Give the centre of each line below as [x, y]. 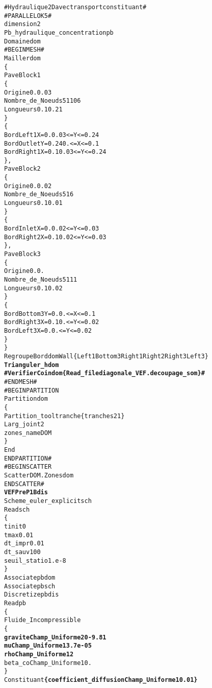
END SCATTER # [24, 484]
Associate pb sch [30, 586]
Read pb [15, 603]
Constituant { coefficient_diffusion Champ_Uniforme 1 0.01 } [101, 680]
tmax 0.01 [19, 535]
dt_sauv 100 [22, 552]
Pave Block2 [22, 169]
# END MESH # [21, 382]
